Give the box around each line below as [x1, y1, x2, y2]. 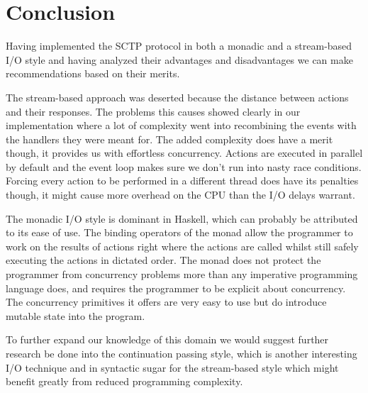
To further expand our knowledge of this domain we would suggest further [6, 332, 329, 347]
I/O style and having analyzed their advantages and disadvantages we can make [6, 52, 353, 67]
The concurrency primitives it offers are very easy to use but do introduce [6, 294, 327, 309]
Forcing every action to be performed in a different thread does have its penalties [6, 173, 359, 188]
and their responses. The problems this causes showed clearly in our [6, 104, 301, 118]
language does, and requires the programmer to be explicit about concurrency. [6, 280, 346, 295]
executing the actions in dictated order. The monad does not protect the [6, 253, 321, 267]
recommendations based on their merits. [6, 66, 180, 81]
